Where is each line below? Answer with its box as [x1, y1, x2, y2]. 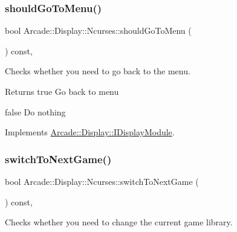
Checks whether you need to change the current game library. [5, 216, 233, 228]
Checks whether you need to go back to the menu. [5, 65, 190, 77]
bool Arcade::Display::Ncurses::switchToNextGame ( [5, 175, 199, 187]
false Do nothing [5, 105, 66, 118]
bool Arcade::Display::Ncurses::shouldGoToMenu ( [5, 24, 192, 37]
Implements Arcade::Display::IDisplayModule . [5, 126, 175, 138]
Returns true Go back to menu [5, 85, 119, 97]
